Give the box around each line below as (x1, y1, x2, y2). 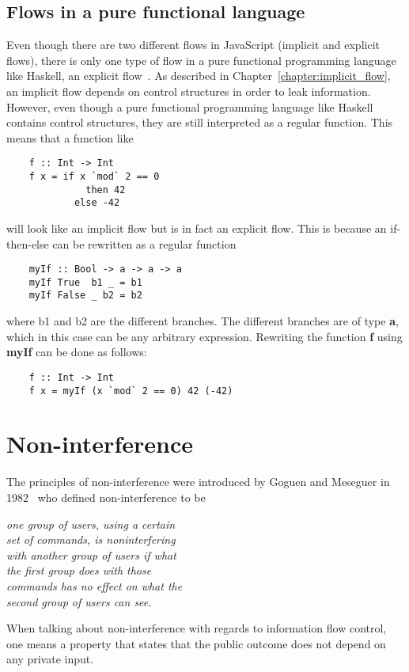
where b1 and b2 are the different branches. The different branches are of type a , (6, 313, 399, 329)
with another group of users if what (6, 546, 176, 563)
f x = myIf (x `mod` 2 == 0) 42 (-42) (28, 385, 233, 397)
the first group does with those (6, 562, 152, 579)
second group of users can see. (6, 593, 152, 609)
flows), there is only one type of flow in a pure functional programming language (6, 51, 396, 68)
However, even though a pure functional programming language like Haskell (6, 98, 373, 115)
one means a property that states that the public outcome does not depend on (6, 635, 386, 651)
